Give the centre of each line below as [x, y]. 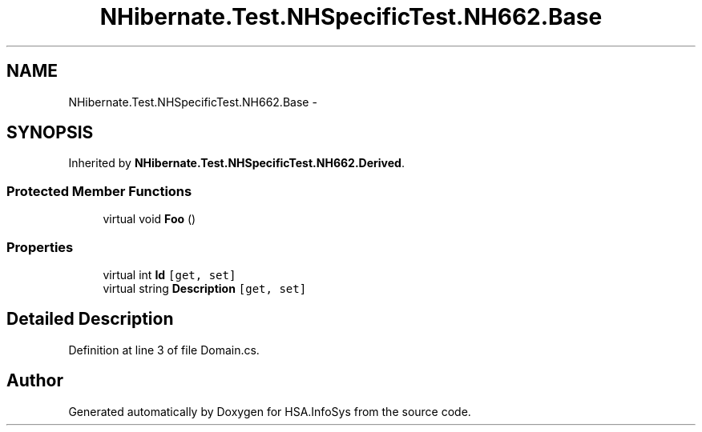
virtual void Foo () [149, 219]
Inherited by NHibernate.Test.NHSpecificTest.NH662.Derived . [236, 163]
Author [35, 381]
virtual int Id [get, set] [169, 274]
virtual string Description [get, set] [205, 288]
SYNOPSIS [50, 133]
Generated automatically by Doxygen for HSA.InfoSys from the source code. [270, 411]
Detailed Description [90, 319]
